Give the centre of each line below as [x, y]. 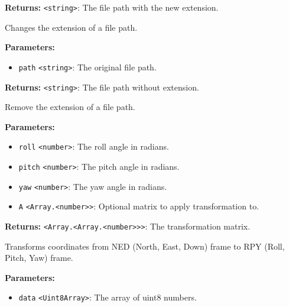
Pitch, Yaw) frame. [39, 258]
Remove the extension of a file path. [70, 107]
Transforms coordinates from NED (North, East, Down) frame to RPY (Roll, [145, 246]
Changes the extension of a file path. [71, 27]
